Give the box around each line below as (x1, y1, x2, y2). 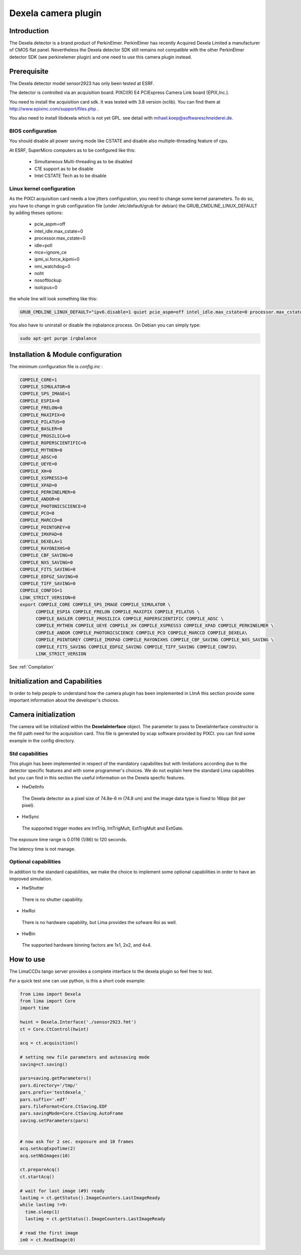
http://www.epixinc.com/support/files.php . (9, 105, 99, 111)
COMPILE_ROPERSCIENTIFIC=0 (20, 440, 86, 446)
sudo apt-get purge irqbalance (20, 335, 97, 341)
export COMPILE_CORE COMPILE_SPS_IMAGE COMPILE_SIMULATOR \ (20, 602, 171, 608)
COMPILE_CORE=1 (20, 377, 57, 383)
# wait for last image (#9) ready (20, 1188, 105, 1194)
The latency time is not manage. (9, 846, 76, 852)
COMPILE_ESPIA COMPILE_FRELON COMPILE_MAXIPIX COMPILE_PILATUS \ (36, 609, 200, 615)
